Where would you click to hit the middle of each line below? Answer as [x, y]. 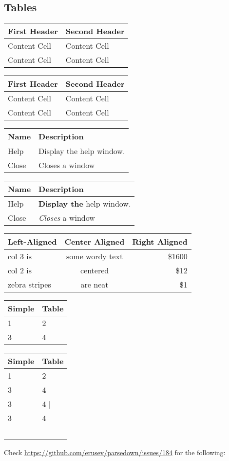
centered [95, 270]
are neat [95, 285]
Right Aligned [160, 242]
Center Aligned [95, 242]
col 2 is [20, 270]
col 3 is [20, 256]
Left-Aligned [32, 242]
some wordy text [95, 256]
